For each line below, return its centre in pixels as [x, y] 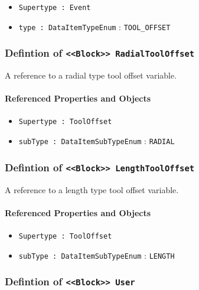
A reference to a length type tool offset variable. [92, 189]
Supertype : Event [55, 8]
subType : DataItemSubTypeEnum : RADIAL [97, 141]
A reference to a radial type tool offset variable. [91, 75]
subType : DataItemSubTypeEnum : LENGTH [97, 255]
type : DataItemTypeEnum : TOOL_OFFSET [94, 26]
